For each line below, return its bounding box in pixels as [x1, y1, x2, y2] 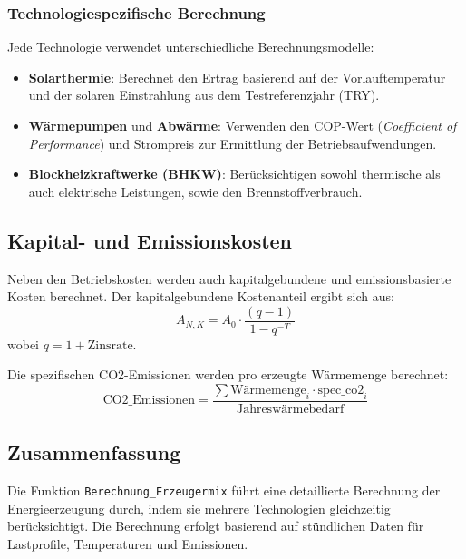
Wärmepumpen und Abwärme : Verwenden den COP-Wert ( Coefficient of [28, 116, 457, 134]
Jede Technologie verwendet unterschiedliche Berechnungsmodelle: [7, 37, 374, 56]
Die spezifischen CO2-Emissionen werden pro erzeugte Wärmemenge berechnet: [7, 365, 449, 384]
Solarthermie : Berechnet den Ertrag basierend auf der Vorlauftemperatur [28, 67, 446, 86]
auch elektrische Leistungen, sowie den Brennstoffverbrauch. [28, 181, 363, 201]
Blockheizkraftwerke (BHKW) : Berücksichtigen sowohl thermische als [28, 164, 441, 183]
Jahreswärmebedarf [236, 402, 345, 416]
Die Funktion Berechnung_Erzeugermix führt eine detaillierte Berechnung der [7, 481, 441, 500]
